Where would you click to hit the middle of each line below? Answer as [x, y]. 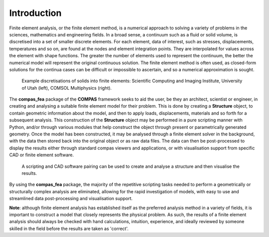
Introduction [35, 13]
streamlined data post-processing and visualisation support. [71, 199]
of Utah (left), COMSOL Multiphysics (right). [67, 88]
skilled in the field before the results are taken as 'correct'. [69, 229]
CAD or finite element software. [42, 155]
